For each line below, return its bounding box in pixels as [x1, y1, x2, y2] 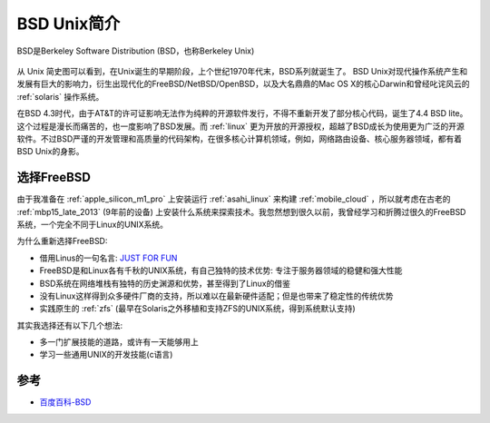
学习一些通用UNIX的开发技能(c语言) [39, 349, 173, 360]
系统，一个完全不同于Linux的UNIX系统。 [16, 219, 168, 230]
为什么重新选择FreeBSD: [16, 236, 108, 247]
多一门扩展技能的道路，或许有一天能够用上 [39, 337, 199, 348]
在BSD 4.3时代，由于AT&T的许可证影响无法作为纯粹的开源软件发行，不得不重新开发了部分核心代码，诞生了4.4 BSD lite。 [16, 108, 468, 119]
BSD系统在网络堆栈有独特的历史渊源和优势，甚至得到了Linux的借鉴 [39, 278, 290, 289]
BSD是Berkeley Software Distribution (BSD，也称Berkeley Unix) [16, 45, 255, 56]
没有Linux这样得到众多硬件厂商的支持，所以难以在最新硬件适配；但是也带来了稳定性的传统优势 [39, 290, 394, 301]
